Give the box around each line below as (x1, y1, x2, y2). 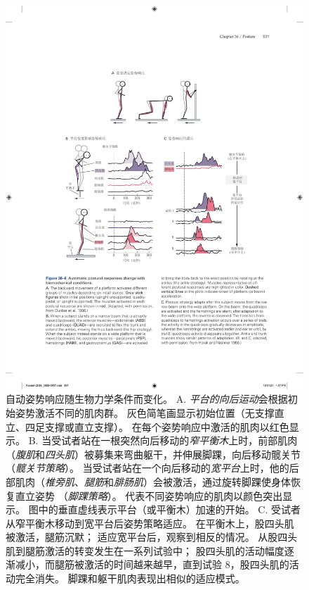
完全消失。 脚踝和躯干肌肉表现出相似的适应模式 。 (15, 571, 245, 586)
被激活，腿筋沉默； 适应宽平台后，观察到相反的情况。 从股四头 (6, 529, 298, 544)
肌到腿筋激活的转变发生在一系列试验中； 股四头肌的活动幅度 (6, 543, 284, 558)
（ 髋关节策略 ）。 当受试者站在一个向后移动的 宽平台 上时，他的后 (6, 460, 299, 475)
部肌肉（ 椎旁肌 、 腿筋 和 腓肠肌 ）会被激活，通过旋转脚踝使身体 (6, 474, 291, 489)
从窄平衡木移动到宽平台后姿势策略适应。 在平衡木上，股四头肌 (6, 515, 294, 530)
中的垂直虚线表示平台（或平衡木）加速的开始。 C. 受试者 (38, 502, 301, 517)
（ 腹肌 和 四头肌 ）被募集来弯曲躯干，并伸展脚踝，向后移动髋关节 (6, 446, 301, 461)
